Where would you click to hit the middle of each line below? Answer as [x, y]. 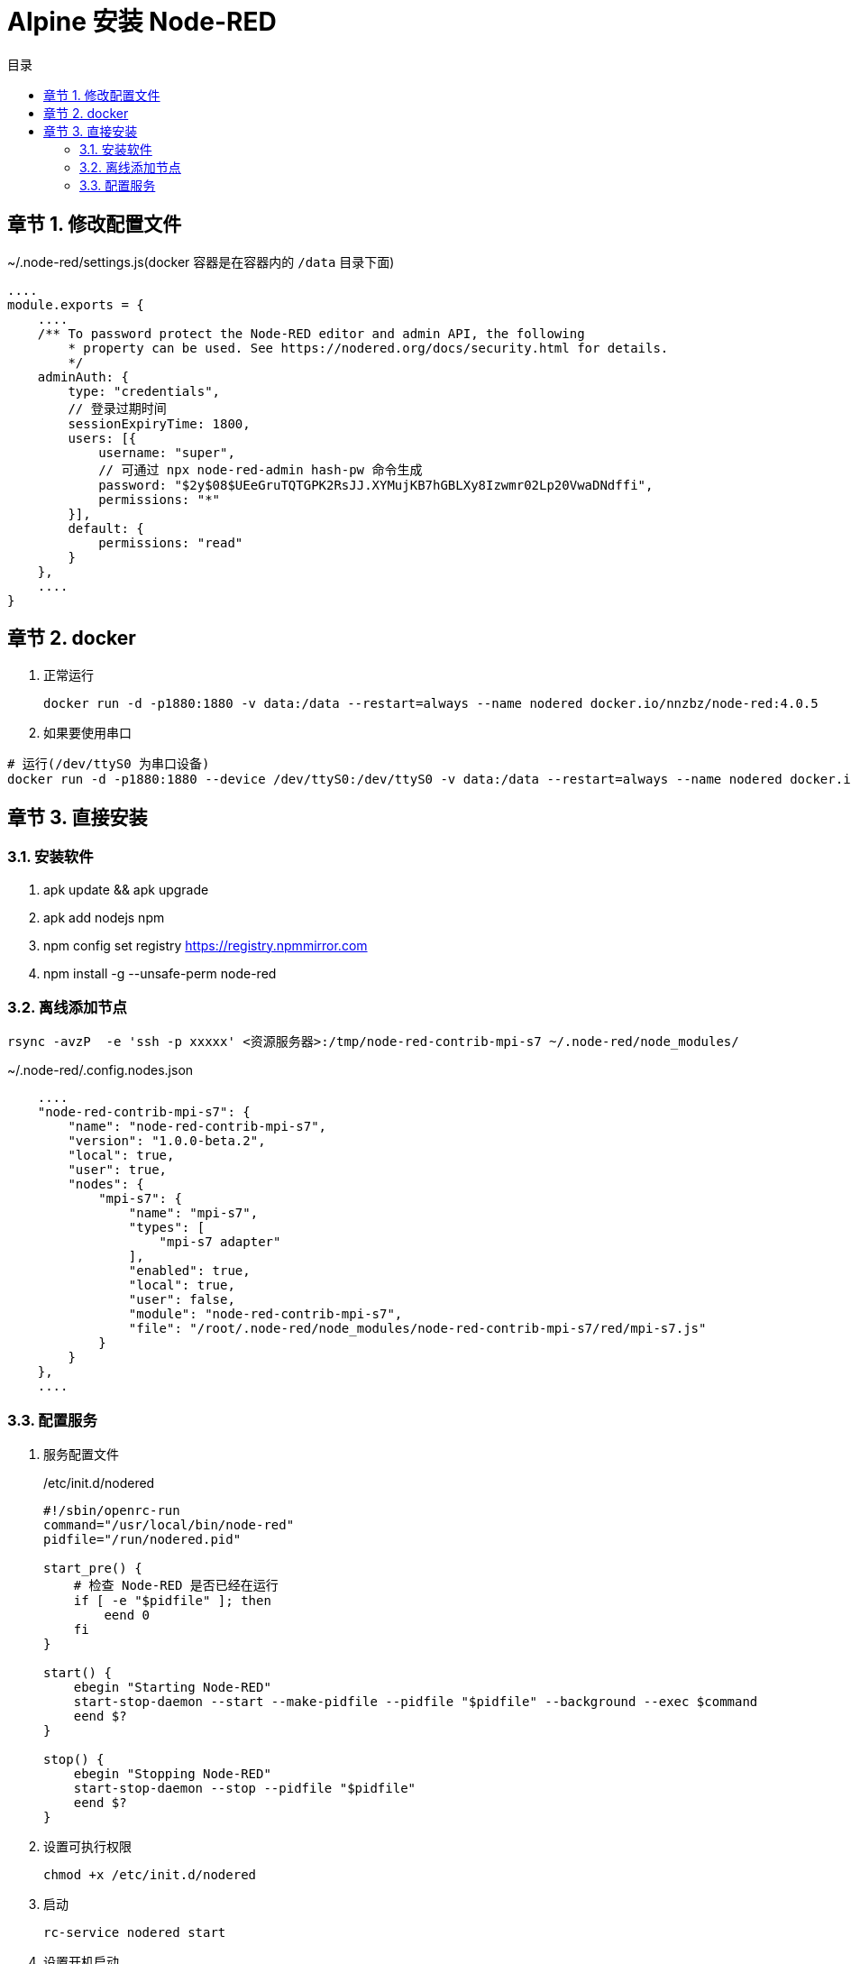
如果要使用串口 [87, 733]
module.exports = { [76, 304]
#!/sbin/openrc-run [112, 1511]
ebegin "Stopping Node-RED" [172, 1774]
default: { [106, 528]
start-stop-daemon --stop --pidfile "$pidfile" [245, 1789]
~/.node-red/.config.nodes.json [101, 1070]
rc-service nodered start [135, 1933]
